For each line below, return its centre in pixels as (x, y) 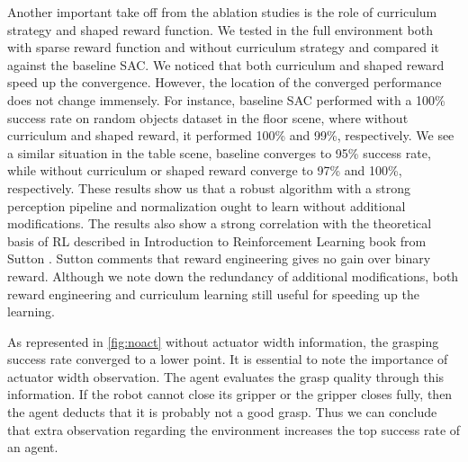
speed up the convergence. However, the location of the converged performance (225, 82)
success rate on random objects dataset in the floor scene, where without (208, 117)
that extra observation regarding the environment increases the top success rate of (234, 429)
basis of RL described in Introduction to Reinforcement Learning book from (217, 240)
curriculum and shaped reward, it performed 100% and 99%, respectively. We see (231, 135)
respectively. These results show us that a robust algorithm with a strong (209, 187)
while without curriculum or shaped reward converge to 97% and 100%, (205, 170)
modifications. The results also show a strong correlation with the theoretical (220, 223)
